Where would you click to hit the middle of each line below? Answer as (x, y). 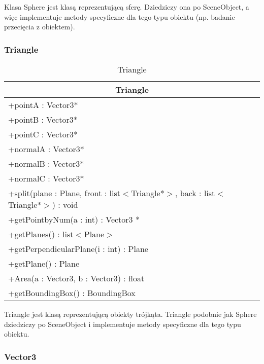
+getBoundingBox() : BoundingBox (72, 293)
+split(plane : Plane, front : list (64, 193)
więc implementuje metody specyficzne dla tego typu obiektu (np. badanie (120, 16)
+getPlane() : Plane (44, 263)
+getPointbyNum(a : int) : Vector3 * (74, 219)
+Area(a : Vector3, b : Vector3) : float (76, 278)
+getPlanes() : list (41, 234)
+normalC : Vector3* (46, 178)
